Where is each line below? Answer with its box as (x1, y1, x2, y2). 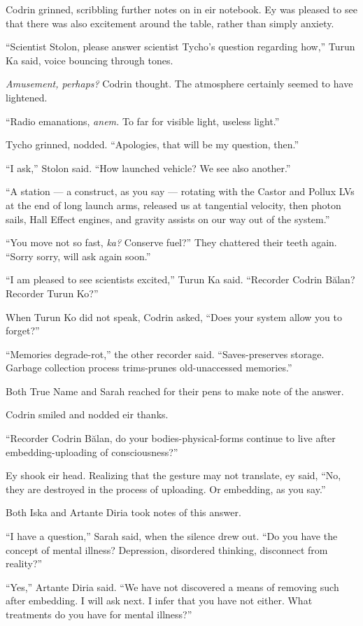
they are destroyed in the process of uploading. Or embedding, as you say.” (6, 481, 326, 496)
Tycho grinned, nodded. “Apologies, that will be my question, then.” (6, 137, 299, 152)
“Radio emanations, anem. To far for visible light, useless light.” (6, 113, 280, 128)
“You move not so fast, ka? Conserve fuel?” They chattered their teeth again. (6, 235, 337, 250)
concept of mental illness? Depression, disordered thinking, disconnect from (6, 542, 328, 557)
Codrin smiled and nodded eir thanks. (6, 407, 169, 422)
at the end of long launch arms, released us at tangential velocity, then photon (6, 197, 341, 212)
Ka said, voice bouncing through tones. (6, 52, 173, 67)
